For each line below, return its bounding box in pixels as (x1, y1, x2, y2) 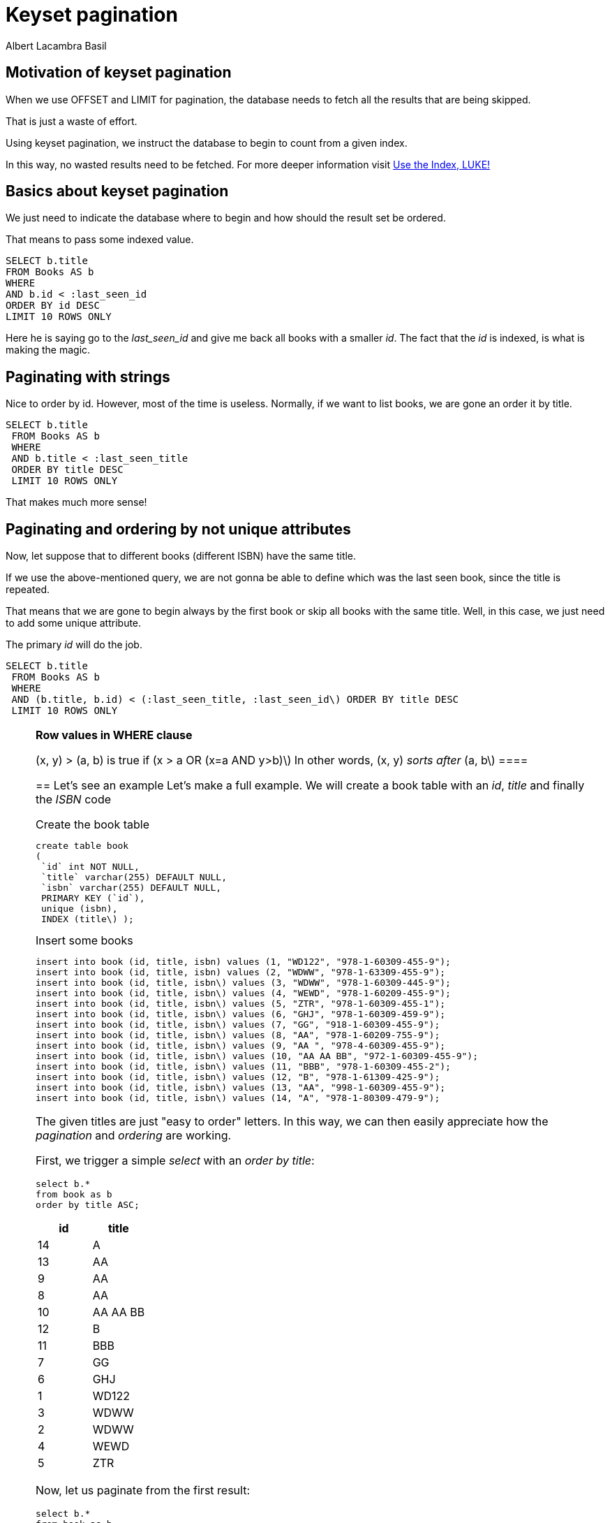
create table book (36, 840, 129, 852)
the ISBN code (36, 792, 112, 807)
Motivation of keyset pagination (6, 64, 232, 82)
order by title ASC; (36, 1200, 140, 1211)
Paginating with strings (6, 367, 170, 386)
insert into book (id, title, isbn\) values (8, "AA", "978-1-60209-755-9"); (36, 1030, 440, 1041)
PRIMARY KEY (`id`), (40, 893, 145, 904)
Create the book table (36, 817, 149, 832)
